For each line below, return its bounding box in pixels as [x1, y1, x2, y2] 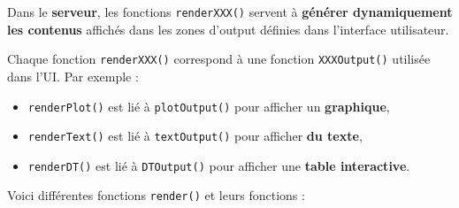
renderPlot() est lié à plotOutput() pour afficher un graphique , [27, 96, 390, 115]
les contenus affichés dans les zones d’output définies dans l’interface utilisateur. [7, 19, 449, 38]
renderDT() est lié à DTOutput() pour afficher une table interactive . [27, 156, 410, 174]
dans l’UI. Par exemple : [7, 66, 139, 85]
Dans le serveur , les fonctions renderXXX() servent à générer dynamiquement [7, 3, 453, 20]
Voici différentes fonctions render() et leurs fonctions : [7, 186, 305, 204]
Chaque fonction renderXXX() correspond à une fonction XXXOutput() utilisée [7, 50, 431, 68]
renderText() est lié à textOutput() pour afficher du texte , [27, 127, 363, 145]
